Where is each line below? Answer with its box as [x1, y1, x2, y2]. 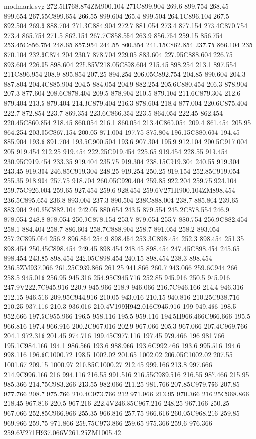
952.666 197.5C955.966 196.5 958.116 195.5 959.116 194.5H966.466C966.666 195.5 [4, 311, 251, 321]
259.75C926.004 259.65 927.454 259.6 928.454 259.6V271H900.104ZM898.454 [4, 185, 235, 195]
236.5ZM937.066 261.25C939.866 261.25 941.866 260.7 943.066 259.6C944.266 [4, 263, 238, 273]
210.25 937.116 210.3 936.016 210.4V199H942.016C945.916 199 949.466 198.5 [4, 301, 236, 311]
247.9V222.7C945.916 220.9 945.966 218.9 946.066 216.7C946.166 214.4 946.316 [4, 282, 244, 292]
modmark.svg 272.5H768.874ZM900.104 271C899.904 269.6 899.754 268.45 [4, 1, 229, 11]
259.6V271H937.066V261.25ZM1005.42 [4, 427, 121, 438]
